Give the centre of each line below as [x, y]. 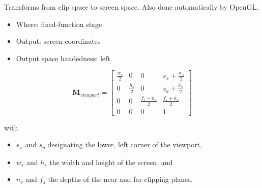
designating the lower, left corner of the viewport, [125, 144]
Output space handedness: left [63, 58]
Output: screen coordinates [58, 41]
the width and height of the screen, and [111, 162]
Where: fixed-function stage [59, 24]
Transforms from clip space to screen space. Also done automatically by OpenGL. [132, 7]
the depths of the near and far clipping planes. [120, 179]
